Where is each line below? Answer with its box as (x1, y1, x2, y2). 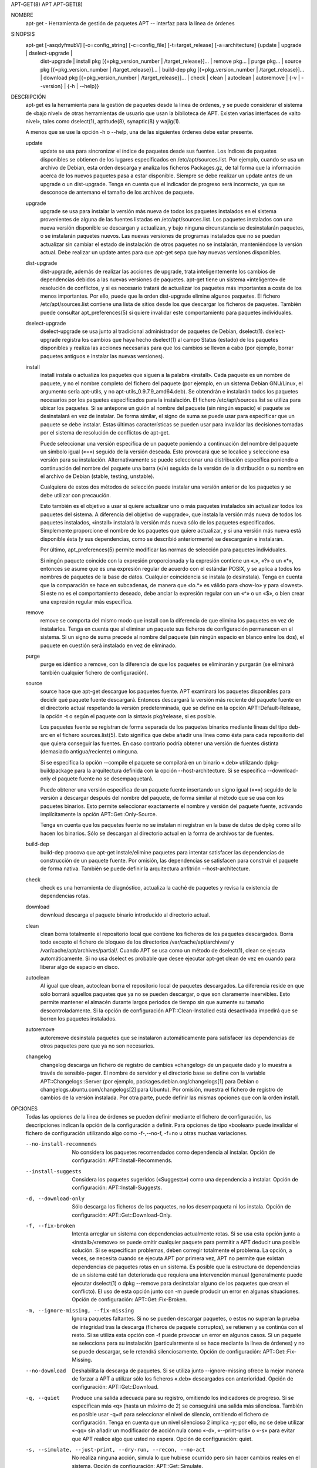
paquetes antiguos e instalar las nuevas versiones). (40, 352, 164, 359)
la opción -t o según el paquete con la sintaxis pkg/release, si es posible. (40, 712, 217, 719)
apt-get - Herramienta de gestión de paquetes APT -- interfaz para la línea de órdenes (25, 19, 235, 26)
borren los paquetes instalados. (40, 1015, 117, 1022)
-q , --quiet (25, 1395, 60, 1401)
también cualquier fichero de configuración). (40, 669, 149, 676)
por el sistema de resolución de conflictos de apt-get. (40, 429, 170, 436)
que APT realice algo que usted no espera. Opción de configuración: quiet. (72, 1435, 253, 1442)
